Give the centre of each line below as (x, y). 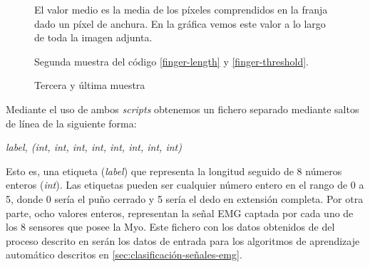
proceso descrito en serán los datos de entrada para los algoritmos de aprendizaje (183, 240)
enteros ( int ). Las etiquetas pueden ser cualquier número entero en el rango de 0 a (185, 185)
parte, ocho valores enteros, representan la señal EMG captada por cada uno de (180, 213)
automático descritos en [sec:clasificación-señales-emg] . (124, 255)
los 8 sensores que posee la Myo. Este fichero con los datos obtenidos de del (170, 227)
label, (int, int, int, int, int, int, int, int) (94, 147)
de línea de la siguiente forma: (71, 123)
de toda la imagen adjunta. (93, 37)
